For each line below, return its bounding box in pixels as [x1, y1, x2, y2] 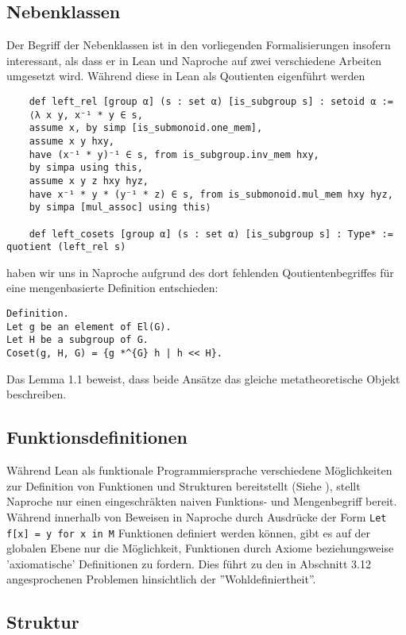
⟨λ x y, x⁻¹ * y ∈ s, [29, 109, 143, 121]
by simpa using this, [29, 162, 143, 174]
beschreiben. [6, 386, 67, 402]
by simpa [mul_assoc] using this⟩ [29, 202, 211, 214]
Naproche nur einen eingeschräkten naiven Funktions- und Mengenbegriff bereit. [6, 493, 397, 510]
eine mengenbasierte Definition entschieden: [6, 279, 218, 296]
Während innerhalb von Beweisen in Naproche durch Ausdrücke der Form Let [6, 508, 387, 525]
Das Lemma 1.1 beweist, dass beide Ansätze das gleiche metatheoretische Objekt [6, 370, 400, 387]
